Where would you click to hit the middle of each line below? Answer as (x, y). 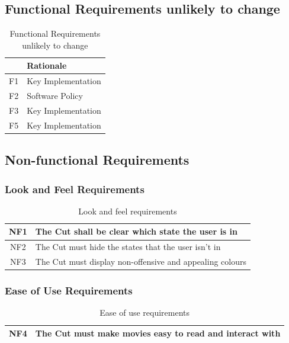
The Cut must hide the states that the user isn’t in (128, 247)
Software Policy (55, 96)
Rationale (47, 65)
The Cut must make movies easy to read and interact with (158, 333)
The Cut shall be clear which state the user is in (136, 231)
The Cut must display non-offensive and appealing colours (141, 262)
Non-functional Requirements (97, 160)
